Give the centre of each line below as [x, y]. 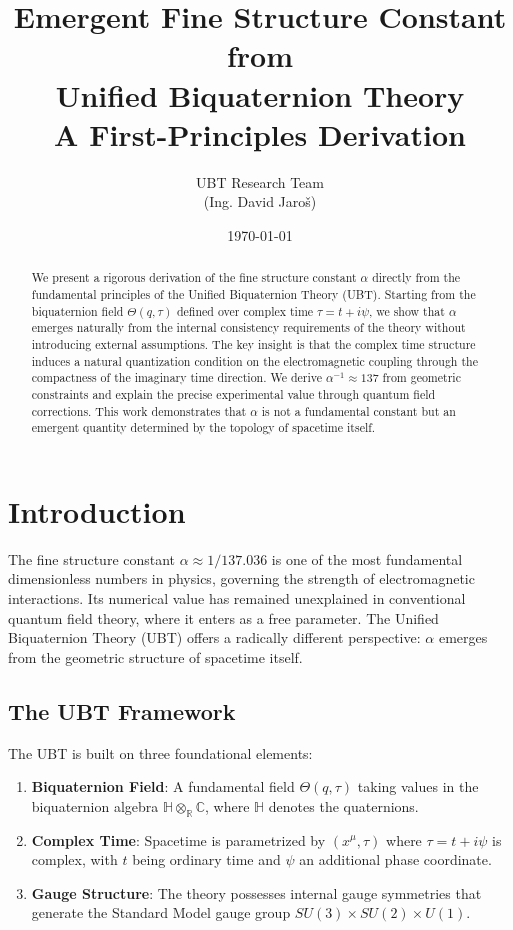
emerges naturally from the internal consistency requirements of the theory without [248, 327]
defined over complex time [245, 310]
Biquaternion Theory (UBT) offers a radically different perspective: [214, 637]
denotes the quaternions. [343, 805]
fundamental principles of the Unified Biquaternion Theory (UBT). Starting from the [253, 293]
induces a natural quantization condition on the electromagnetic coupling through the [254, 360]
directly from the [416, 277]
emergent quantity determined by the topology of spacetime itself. [203, 427]
